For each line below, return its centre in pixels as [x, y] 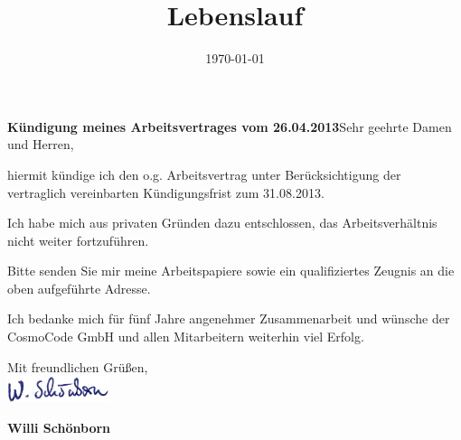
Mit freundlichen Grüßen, [78, 366]
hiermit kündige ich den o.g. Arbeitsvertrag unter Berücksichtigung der [204, 174]
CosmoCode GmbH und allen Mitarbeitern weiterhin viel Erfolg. [186, 337]
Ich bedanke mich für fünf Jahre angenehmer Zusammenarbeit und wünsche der [229, 318]
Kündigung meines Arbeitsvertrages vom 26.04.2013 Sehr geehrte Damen [230, 126]
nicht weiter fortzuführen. [78, 240]
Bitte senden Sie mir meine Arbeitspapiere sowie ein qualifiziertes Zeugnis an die [231, 271]
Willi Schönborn [59, 427]
